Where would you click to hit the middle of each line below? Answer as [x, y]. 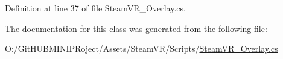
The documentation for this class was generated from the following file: [136, 28]
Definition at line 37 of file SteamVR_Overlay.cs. [95, 8]
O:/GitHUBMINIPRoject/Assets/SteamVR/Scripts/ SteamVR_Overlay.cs [141, 48]
